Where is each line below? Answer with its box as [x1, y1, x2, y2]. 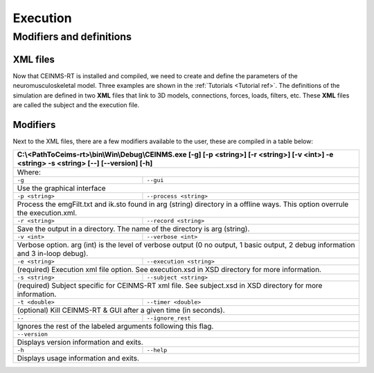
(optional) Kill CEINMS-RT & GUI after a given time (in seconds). [17, 305, 225, 315]
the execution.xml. [17, 208, 78, 218]
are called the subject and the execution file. [12, 100, 140, 109]
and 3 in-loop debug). [17, 249, 89, 259]
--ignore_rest [146, 315, 191, 322]
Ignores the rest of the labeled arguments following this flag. [17, 322, 214, 331]
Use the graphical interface [17, 183, 107, 193]
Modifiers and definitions [12, 30, 132, 43]
